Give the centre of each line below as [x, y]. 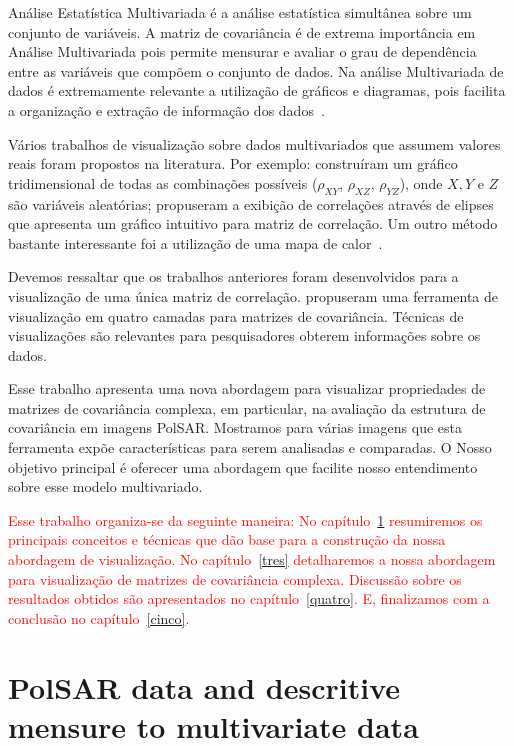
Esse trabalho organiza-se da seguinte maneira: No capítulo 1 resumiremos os [245, 519]
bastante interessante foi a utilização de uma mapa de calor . [195, 242]
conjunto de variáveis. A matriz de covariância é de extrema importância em [242, 31]
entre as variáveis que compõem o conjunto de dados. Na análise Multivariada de [256, 70]
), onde [421, 182]
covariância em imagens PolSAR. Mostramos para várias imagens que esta [235, 427]
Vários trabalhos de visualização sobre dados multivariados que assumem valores [254, 143]
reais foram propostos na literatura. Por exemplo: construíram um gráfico [233, 163]
